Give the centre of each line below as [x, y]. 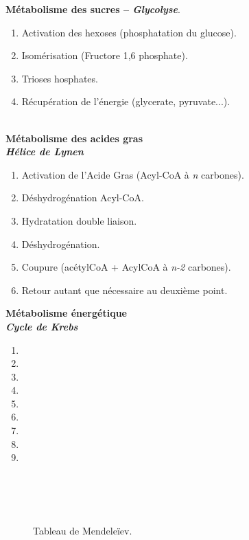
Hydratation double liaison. [79, 220]
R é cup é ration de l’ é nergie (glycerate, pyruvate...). [126, 101]
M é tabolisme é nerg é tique [66, 313]
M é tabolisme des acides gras [74, 138]
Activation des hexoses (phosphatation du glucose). [129, 32]
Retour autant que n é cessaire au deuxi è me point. [125, 290]
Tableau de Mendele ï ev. [83, 530]
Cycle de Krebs [42, 326]
